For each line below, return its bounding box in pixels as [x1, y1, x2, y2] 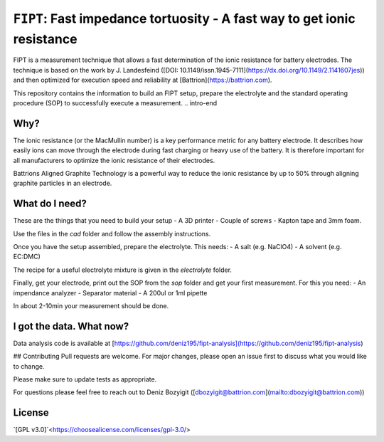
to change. [13, 362, 45, 370]
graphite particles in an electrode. [13, 179, 112, 188]
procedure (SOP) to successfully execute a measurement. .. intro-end [13, 98, 218, 107]
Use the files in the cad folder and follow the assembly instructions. [13, 229, 211, 238]
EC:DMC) [13, 253, 41, 261]
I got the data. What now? [13, 320, 129, 332]
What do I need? [13, 198, 87, 210]
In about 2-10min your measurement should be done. [13, 302, 169, 310]
